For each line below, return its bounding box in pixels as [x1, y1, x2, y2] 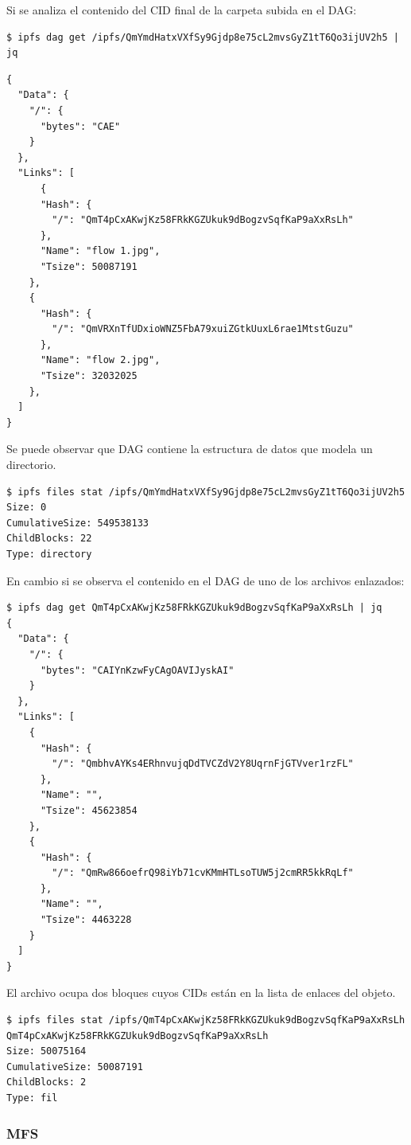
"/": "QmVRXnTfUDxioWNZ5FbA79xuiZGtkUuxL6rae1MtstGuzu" [52, 323, 354, 335]
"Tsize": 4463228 [40, 914, 132, 926]
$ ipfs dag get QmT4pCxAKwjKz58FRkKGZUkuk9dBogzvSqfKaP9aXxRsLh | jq [6, 602, 382, 614]
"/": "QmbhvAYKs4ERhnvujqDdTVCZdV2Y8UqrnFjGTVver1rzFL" [52, 758, 354, 770]
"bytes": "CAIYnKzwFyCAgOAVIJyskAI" [40, 664, 235, 676]
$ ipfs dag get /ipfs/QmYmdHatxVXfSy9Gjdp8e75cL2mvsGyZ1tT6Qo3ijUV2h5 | [6, 31, 399, 43]
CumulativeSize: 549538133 [6, 517, 149, 529]
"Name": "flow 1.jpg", [40, 245, 161, 257]
